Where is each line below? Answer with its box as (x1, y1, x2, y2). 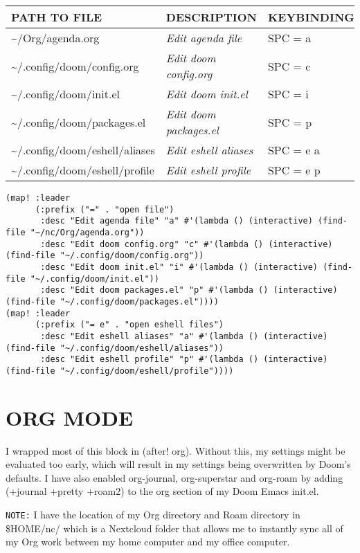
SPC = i (267, 86, 309, 102)
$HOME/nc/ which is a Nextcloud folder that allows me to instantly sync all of (6, 520, 343, 535)
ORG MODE (6, 403, 134, 431)
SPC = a (267, 30, 312, 46)
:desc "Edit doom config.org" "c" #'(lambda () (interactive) (40, 239, 333, 249)
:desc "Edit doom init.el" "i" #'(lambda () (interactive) (40, 262, 318, 272)
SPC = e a (267, 142, 320, 158)
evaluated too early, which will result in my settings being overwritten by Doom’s (6, 457, 351, 471)
